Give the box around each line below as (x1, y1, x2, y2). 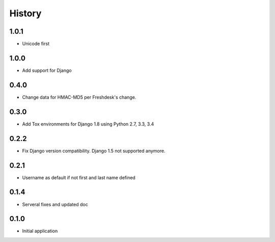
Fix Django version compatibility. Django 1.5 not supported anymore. (22, 148, 166, 154)
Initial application (22, 228, 58, 234)
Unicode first (22, 41, 49, 47)
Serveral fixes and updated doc (22, 201, 89, 207)
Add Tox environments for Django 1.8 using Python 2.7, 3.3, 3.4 (22, 120, 154, 127)
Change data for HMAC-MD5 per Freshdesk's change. (22, 94, 136, 100)
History (9, 8, 42, 19)
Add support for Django (22, 67, 72, 74)
